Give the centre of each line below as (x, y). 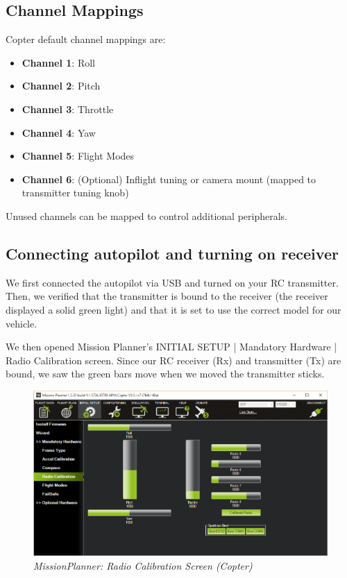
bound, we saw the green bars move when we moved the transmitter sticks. (165, 374)
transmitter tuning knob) (75, 193)
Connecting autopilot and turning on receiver (172, 253)
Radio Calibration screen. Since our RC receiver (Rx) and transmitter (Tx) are (173, 360)
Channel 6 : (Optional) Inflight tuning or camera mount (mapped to (169, 179)
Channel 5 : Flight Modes (78, 156)
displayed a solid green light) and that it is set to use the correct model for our (173, 309)
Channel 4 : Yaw (59, 132)
